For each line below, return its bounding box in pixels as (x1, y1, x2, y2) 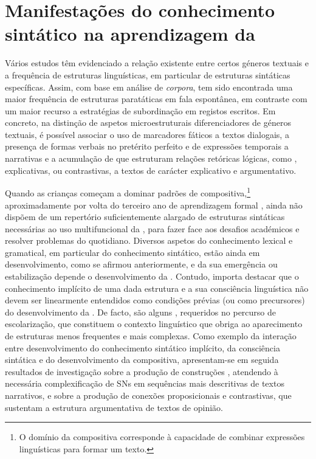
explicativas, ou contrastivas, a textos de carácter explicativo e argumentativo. (5, 164, 297, 176)
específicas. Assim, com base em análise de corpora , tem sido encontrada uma (5, 80, 293, 93)
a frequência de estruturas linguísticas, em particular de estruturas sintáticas (5, 68, 290, 81)
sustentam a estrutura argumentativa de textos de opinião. (5, 401, 223, 413)
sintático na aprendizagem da (5, 21, 255, 46)
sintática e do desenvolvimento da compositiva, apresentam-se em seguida (5, 353, 279, 366)
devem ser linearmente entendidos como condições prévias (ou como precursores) (5, 294, 305, 306)
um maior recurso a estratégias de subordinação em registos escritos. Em (5, 104, 276, 117)
